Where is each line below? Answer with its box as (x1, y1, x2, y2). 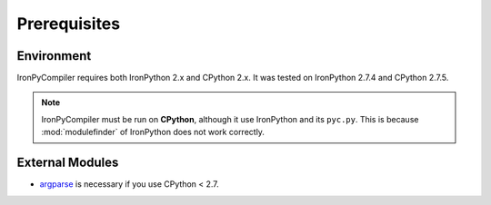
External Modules (16, 155, 119, 171)
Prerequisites (16, 14, 121, 34)
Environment (16, 48, 92, 63)
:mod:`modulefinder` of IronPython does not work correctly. (41, 127, 266, 138)
